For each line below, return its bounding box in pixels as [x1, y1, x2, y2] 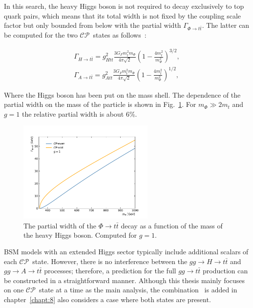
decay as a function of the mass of [121, 220, 223, 230]
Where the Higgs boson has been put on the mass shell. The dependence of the [4, 89, 241, 100]
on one [4, 285, 24, 295]
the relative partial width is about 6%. [22, 108, 137, 119]
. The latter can [202, 20, 250, 30]
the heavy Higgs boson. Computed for [23, 230, 137, 240]
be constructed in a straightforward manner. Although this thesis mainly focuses [4, 275, 245, 285]
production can [203, 266, 248, 276]
